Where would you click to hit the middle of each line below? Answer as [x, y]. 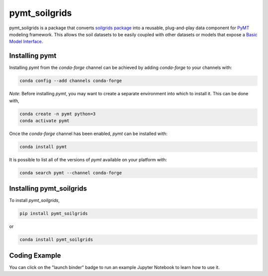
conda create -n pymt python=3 [58, 114]
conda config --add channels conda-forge [71, 81]
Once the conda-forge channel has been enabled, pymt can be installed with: [88, 134]
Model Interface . [26, 42]
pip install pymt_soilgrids [54, 214]
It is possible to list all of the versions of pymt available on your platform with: [88, 159]
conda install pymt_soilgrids [56, 240]
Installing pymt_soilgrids [48, 189]
